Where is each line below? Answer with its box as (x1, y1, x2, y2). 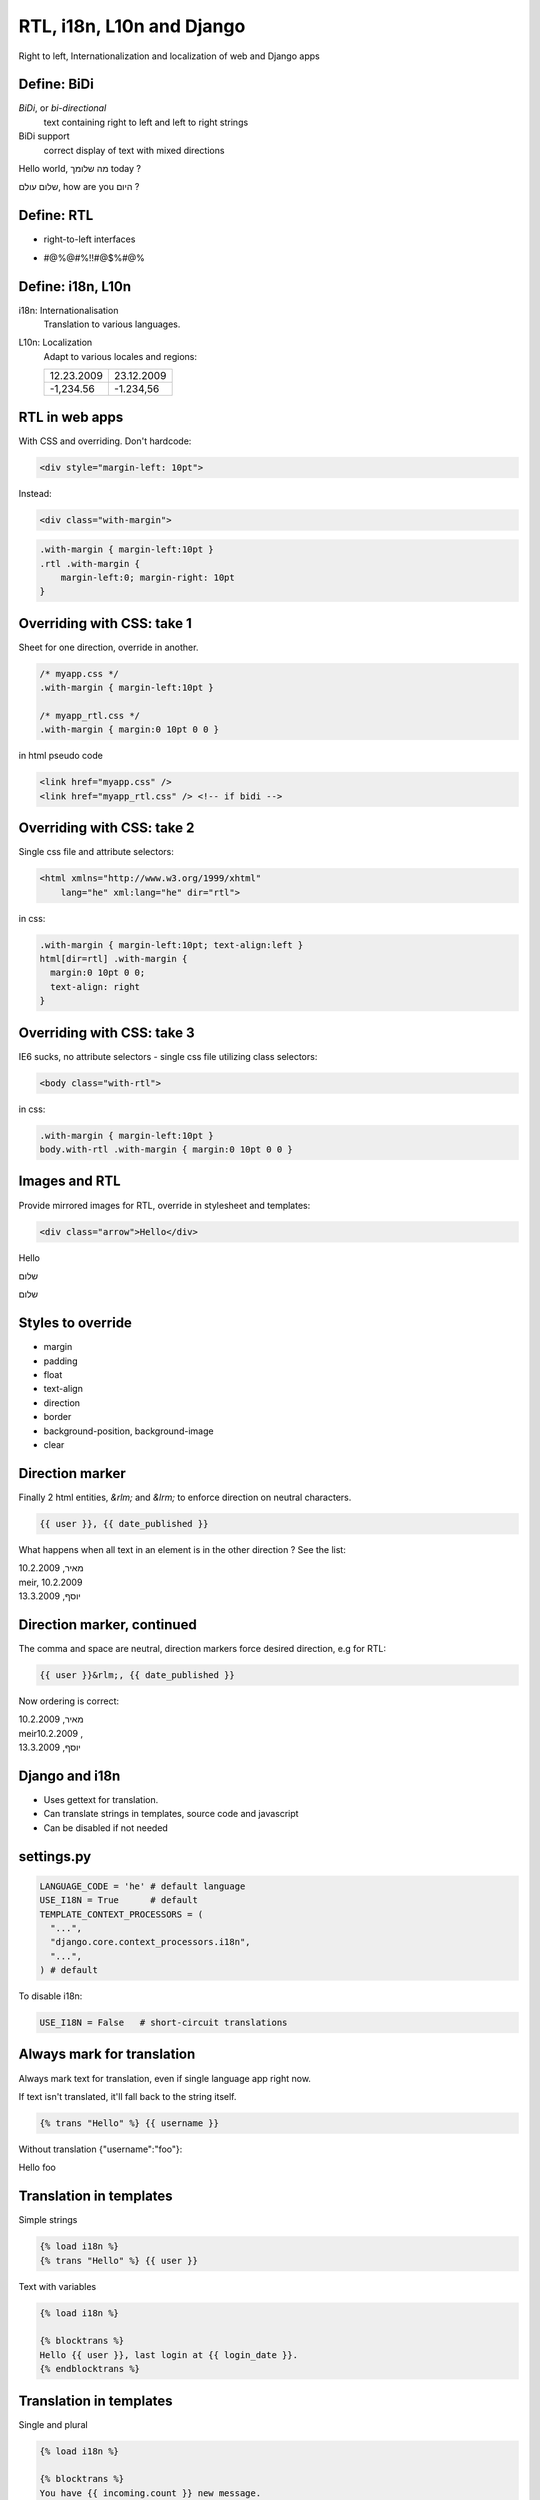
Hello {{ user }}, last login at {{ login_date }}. (39, 2349, 299, 2360)
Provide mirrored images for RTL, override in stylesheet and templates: (18, 1199, 311, 1211)
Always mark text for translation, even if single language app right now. (18, 2072, 312, 2084)
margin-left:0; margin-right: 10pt (60, 572, 235, 583)
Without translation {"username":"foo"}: (18, 2143, 183, 2155)
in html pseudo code (18, 750, 104, 762)
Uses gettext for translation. (43, 1793, 159, 1805)
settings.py (18, 1848, 92, 1865)
